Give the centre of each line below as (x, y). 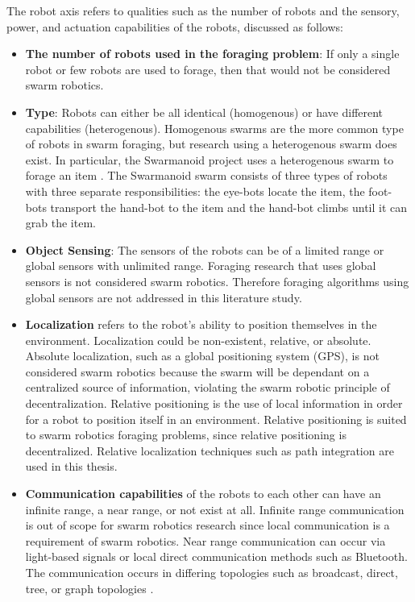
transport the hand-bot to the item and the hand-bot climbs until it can (229, 207)
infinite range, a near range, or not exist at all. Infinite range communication (215, 509)
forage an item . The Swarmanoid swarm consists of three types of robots (206, 175)
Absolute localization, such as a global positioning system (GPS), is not (202, 356)
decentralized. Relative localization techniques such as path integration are (210, 450)
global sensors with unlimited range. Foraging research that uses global (201, 266)
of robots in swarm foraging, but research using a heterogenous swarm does (211, 144)
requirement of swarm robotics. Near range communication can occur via (205, 540)
